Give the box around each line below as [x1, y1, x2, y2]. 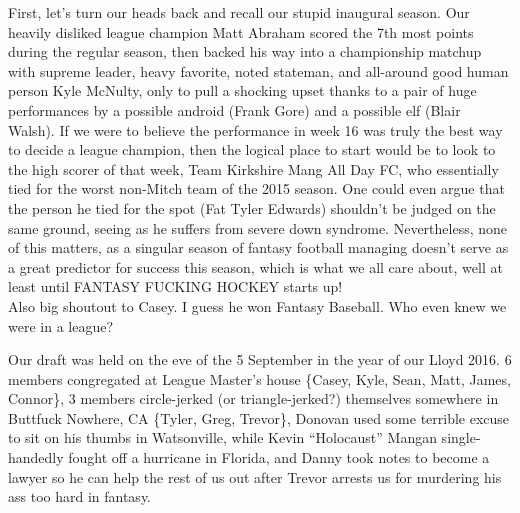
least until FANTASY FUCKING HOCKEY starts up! [8, 276, 343, 297]
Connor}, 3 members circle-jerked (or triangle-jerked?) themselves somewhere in [8, 388, 499, 409]
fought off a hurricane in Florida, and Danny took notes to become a [68, 447, 490, 468]
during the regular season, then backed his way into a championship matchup [8, 41, 482, 62]
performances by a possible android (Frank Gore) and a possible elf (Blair [8, 99, 461, 120]
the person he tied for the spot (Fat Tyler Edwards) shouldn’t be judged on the [8, 197, 496, 218]
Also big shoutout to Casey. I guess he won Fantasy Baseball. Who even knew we [8, 295, 507, 316]
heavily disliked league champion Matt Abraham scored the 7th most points [8, 21, 474, 42]
